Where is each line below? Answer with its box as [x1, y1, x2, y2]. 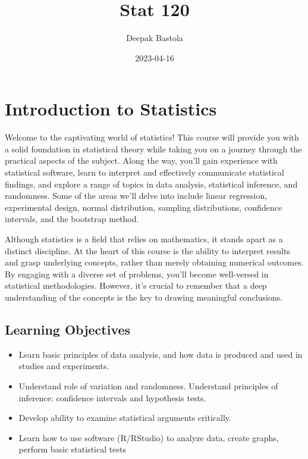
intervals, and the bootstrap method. [5, 213, 139, 225]
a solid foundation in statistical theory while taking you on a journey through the [5, 142, 302, 155]
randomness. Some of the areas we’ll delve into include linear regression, [5, 189, 268, 202]
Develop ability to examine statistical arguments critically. [18, 411, 231, 424]
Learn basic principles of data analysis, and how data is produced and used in [18, 348, 303, 360]
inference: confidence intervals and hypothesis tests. [18, 391, 206, 404]
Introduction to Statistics [5, 96, 217, 121]
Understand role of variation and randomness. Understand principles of [18, 379, 278, 392]
